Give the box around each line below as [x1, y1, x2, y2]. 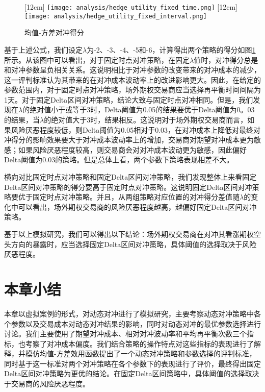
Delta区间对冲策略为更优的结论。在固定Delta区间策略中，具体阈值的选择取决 [4, 368, 259, 379]
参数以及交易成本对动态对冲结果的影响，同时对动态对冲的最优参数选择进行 [11, 318, 261, 329]
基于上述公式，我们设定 [4, 44, 83, 55]
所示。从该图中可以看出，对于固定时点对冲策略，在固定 [4, 54, 190, 65]
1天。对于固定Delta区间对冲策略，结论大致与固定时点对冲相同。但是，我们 [4, 94, 253, 105]
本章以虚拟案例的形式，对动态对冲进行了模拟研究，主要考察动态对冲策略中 [4, 308, 254, 318]
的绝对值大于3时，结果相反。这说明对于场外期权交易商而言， [44, 114, 248, 125]
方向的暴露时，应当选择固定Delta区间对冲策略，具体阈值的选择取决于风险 [11, 238, 257, 249]
